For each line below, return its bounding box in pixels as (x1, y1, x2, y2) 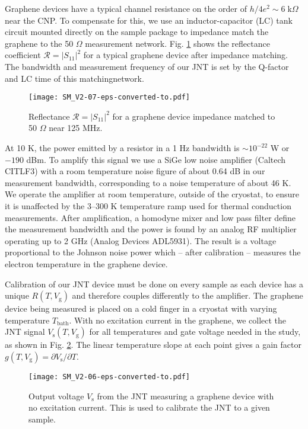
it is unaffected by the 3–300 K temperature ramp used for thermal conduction (5, 199, 291, 212)
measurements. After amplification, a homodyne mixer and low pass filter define (5, 211, 296, 223)
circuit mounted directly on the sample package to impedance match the (5, 25, 269, 38)
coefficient (5, 49, 41, 61)
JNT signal (5, 325, 45, 338)
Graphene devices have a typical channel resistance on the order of (5, 2, 247, 14)
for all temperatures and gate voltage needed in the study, (89, 325, 301, 338)
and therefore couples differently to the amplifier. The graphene (72, 289, 303, 302)
